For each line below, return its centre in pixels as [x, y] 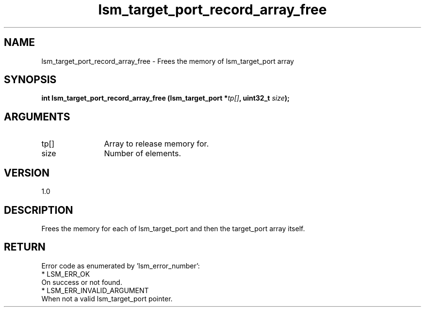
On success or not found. [82, 282]
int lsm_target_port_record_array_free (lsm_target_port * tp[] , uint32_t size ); [165, 98]
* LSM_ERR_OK [66, 274]
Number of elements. [143, 154]
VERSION [27, 173]
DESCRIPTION [39, 210]
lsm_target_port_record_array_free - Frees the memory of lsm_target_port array [168, 61]
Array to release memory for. [156, 144]
